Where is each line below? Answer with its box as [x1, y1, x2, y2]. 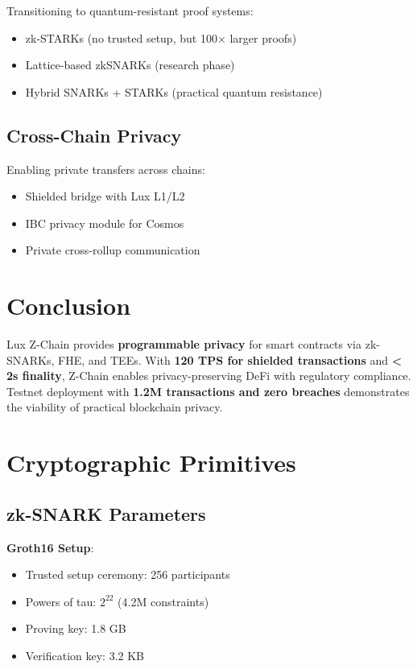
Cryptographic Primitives [6, 446, 296, 479]
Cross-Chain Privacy [6, 122, 182, 147]
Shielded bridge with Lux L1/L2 [25, 188, 185, 204]
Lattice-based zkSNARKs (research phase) [25, 56, 235, 73]
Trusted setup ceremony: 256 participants [25, 566, 230, 583]
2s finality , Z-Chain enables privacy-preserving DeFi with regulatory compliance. [6, 367, 411, 384]
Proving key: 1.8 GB [25, 620, 126, 637]
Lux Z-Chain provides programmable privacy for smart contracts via [6, 336, 362, 353]
